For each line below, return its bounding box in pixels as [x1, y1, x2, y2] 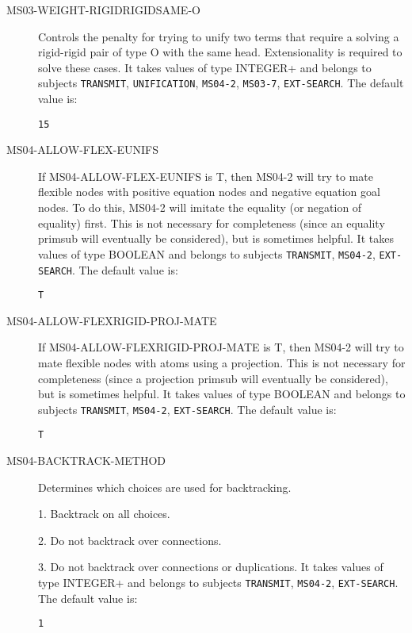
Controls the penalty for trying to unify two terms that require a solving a [38, 28, 399, 44]
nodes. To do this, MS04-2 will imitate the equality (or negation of [38, 199, 362, 216]
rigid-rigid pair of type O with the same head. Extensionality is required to [38, 44, 402, 60]
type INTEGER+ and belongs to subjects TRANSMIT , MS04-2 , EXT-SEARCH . [38, 574, 399, 591]
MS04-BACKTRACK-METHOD [6, 452, 166, 469]
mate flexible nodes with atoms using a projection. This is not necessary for [38, 355, 406, 370]
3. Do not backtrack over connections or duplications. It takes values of [38, 558, 383, 575]
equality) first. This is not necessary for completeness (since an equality [38, 214, 385, 231]
